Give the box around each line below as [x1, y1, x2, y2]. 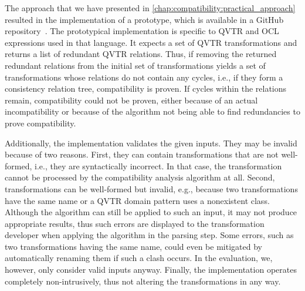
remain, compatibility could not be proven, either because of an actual [5, 93, 258, 106]
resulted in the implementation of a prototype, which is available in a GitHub [5, 13, 284, 25]
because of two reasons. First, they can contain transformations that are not [5, 148, 279, 160]
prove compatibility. [5, 116, 76, 129]
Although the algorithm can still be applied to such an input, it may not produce [5, 206, 297, 218]
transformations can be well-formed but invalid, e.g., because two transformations [5, 182, 298, 195]
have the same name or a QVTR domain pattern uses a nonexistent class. [5, 194, 270, 206]
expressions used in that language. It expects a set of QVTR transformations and [5, 36, 297, 48]
